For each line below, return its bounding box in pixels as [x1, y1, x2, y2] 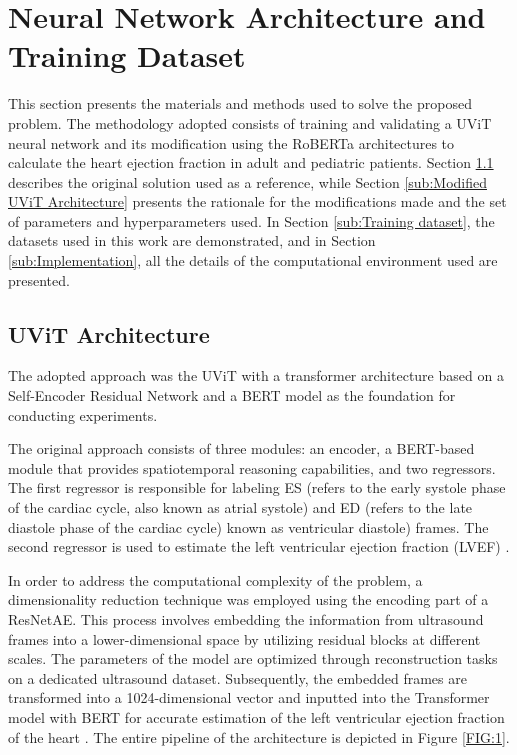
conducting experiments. [8, 404, 158, 425]
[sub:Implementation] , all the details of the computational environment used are [8, 250, 498, 271]
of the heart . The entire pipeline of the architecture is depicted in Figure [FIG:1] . [8, 726, 510, 747]
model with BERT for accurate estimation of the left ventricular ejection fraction [8, 706, 505, 727]
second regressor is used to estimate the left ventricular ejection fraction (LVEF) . [8, 536, 510, 557]
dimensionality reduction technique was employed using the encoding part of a [8, 589, 489, 610]
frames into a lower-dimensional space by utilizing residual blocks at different [8, 628, 481, 649]
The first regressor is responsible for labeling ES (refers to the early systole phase [8, 477, 506, 498]
